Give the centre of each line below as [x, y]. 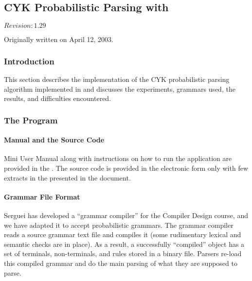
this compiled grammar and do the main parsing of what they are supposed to [121, 263]
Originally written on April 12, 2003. [59, 39]
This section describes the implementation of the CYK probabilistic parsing [117, 79]
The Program [31, 120]
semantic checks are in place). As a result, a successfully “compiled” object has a [124, 244]
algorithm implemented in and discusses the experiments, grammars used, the [120, 89]
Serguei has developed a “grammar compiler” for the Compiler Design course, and [126, 215]
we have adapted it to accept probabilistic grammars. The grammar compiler [119, 225]
